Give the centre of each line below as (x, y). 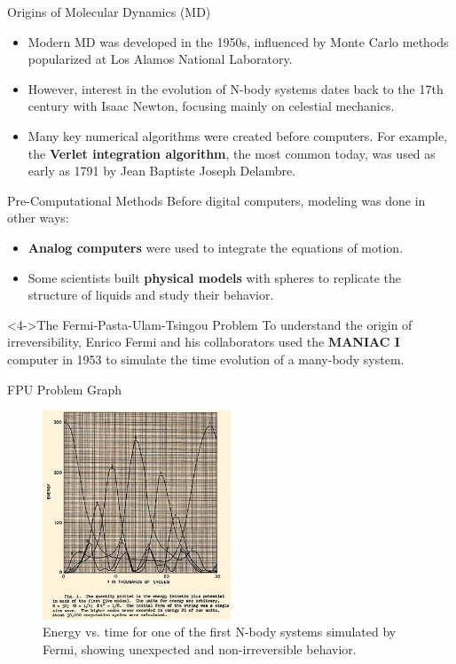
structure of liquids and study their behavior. (151, 295)
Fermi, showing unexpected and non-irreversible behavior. (200, 648)
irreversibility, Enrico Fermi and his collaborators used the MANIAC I (204, 342)
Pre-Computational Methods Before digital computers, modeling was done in (216, 200)
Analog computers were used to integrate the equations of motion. (216, 247)
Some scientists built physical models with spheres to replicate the (215, 277)
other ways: (38, 218)
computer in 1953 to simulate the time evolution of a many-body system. (206, 359)
